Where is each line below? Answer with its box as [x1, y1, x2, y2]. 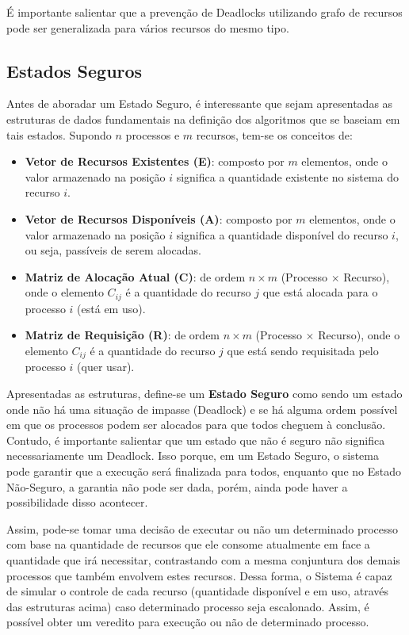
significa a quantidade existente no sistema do [176, 168, 399, 185]
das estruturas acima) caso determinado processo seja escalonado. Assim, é [6, 598, 369, 614]
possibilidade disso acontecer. [6, 494, 148, 511]
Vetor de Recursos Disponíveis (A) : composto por [25, 210, 292, 227]
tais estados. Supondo [6, 126, 112, 143]
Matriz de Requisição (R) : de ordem [25, 327, 220, 343]
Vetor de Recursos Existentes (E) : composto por [25, 153, 285, 170]
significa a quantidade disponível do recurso [176, 226, 388, 243]
